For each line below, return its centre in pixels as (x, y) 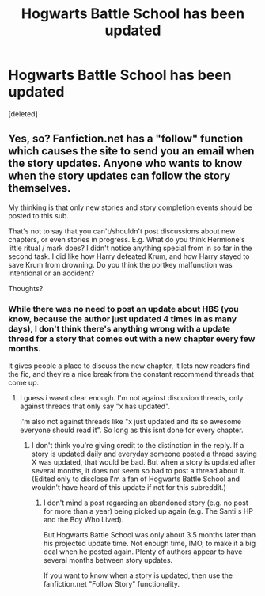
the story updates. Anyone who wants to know (125, 163)
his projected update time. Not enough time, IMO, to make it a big (150, 544)
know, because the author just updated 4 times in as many (123, 319)
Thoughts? (26, 288)
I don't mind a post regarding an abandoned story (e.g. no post (146, 503)
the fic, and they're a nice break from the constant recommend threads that (131, 374)
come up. (24, 383)
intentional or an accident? (51, 273)
